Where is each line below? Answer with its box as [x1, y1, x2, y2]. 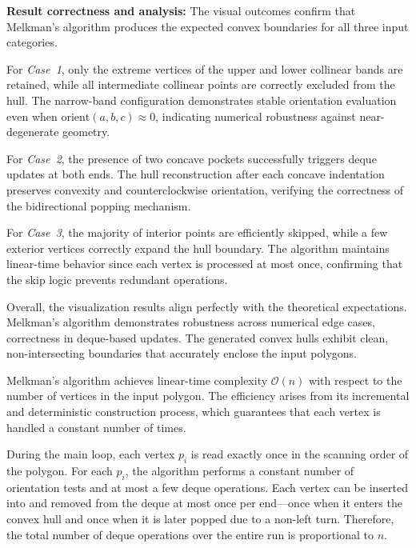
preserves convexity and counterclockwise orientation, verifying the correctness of [6, 181, 404, 198]
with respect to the [309, 371, 402, 388]
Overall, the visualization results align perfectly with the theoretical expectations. [6, 298, 407, 314]
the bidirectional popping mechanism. [6, 197, 191, 214]
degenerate [6, 123, 59, 140]
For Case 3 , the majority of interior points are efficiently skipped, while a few [6, 224, 388, 241]
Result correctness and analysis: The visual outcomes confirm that [6, 2, 356, 18]
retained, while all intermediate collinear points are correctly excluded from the [6, 76, 395, 93]
